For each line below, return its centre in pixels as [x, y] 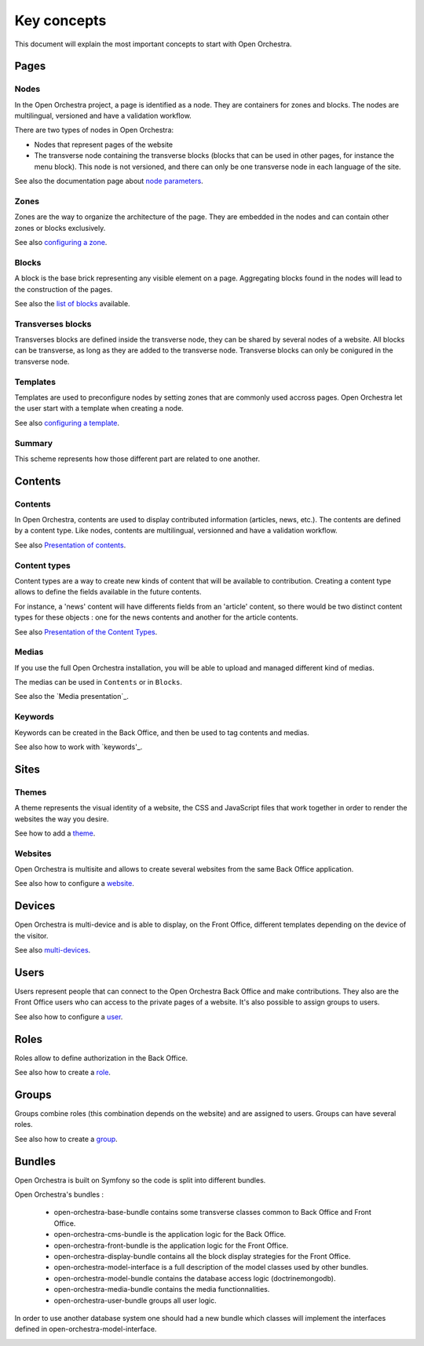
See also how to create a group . [66, 1139]
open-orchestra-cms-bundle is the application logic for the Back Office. [170, 1234]
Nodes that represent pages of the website [103, 144]
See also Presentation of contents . [70, 545]
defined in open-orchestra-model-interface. [86, 1329]
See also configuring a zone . [61, 242]
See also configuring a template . [67, 422]
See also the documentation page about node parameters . [109, 181]
